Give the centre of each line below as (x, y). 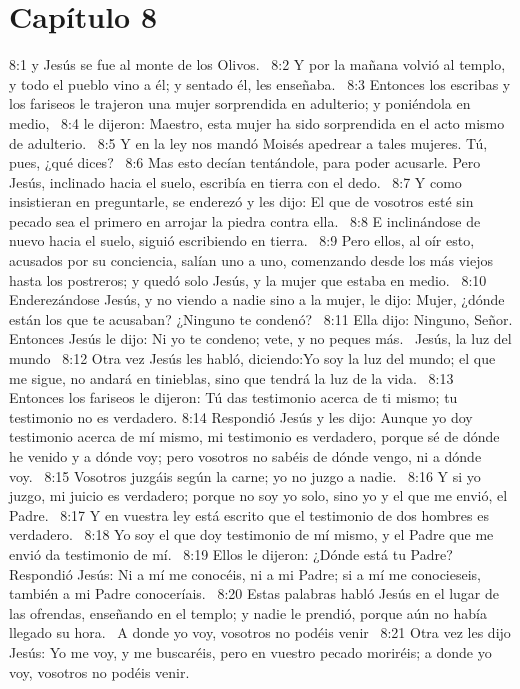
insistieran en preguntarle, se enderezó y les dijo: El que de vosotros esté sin (241, 201)
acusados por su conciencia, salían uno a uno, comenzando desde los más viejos (251, 260)
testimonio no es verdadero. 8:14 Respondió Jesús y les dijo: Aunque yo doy (241, 416)
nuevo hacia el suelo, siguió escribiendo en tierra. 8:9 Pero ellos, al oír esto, (242, 240)
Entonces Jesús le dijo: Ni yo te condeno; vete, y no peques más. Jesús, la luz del (260, 338)
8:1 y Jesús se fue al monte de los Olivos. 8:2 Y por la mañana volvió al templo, (257, 64)
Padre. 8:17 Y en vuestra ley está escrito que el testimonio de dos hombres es (249, 514)
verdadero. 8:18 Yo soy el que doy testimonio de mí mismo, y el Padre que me (251, 534)
